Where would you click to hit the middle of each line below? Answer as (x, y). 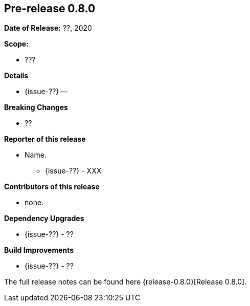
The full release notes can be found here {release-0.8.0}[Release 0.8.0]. (126, 282)
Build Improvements (39, 250)
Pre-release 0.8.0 (50, 8)
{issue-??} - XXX (73, 171)
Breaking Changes (36, 107)
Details (16, 76)
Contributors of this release (52, 187)
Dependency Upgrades (44, 218)
